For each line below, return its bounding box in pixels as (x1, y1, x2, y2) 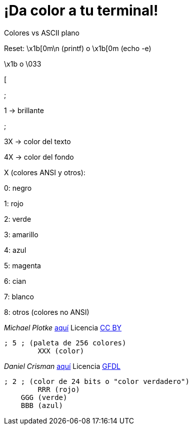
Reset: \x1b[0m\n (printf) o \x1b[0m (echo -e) (4, 44, 151, 53)
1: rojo (4, 199, 23, 208)
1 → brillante (4, 106, 44, 115)
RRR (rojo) (37, 385, 80, 393)
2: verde (4, 214, 31, 223)
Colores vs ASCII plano (4, 28, 79, 37)
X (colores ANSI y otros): (4, 168, 85, 177)
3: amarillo (4, 230, 38, 239)
